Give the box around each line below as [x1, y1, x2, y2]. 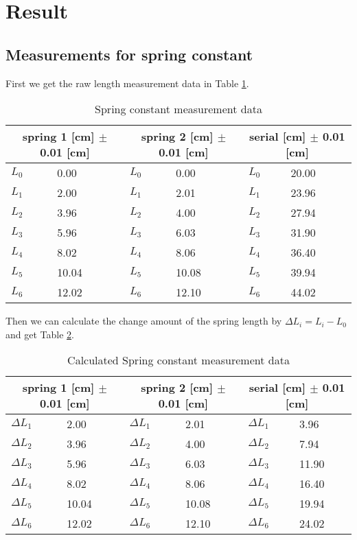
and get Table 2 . [5, 327, 74, 341]
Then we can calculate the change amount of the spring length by [5, 314, 282, 328]
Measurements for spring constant [5, 43, 253, 64]
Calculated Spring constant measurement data [67, 352, 290, 368]
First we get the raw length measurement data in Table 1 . [5, 75, 249, 90]
